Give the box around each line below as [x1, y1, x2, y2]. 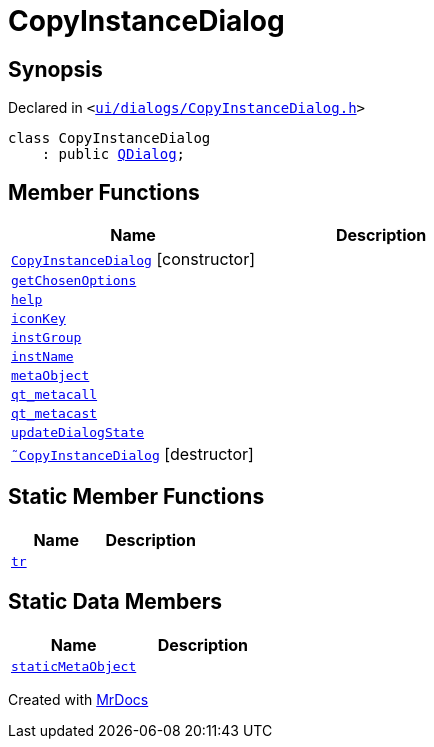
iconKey [11, 311, 66, 327]
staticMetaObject [11, 658, 137, 674]
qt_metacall [11, 387, 98, 403]
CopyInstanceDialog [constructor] [11, 249, 256, 270]
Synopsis [8, 56, 103, 82]
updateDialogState [11, 425, 145, 441]
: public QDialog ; [41, 146, 186, 163]
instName [11, 349, 74, 365]
